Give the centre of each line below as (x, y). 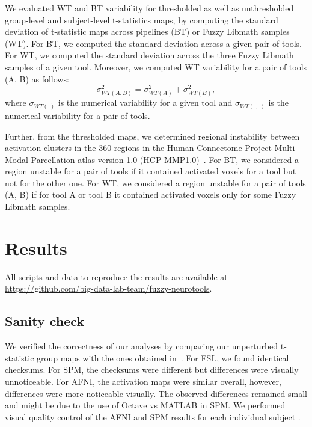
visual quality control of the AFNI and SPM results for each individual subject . (153, 416)
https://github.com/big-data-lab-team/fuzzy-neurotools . (109, 288)
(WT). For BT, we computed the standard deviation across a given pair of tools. (153, 43)
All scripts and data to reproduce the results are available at (116, 276)
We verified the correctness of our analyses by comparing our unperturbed (142, 346)
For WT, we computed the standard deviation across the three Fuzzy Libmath (149, 55)
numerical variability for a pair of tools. (78, 115)
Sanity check (45, 321)
